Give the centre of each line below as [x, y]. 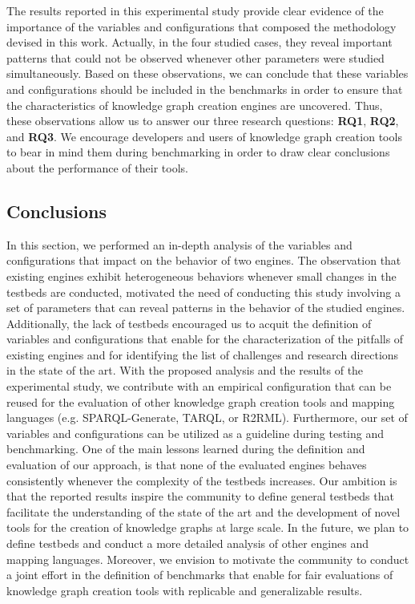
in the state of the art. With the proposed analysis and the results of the [185, 370]
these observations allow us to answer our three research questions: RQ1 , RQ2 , [203, 121]
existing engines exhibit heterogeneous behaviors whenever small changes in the [201, 276]
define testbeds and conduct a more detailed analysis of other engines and [187, 543]
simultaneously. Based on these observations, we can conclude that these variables [207, 73]
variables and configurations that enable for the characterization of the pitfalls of [205, 339]
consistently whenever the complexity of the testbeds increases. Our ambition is [202, 480]
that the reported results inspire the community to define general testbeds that [200, 496]
